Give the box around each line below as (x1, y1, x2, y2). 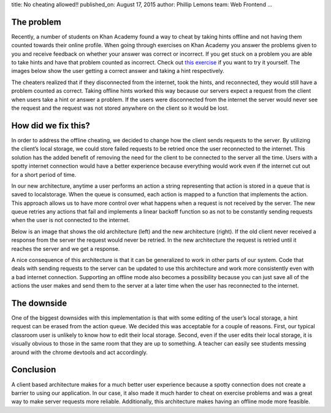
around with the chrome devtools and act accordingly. (11, 349, 148, 356)
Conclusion (11, 365, 56, 375)
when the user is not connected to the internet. (11, 217, 130, 224)
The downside (11, 298, 67, 308)
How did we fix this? (11, 120, 90, 131)
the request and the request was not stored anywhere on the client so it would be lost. (11, 104, 229, 112)
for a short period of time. (11, 171, 77, 178)
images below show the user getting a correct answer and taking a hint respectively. (11, 68, 225, 75)
